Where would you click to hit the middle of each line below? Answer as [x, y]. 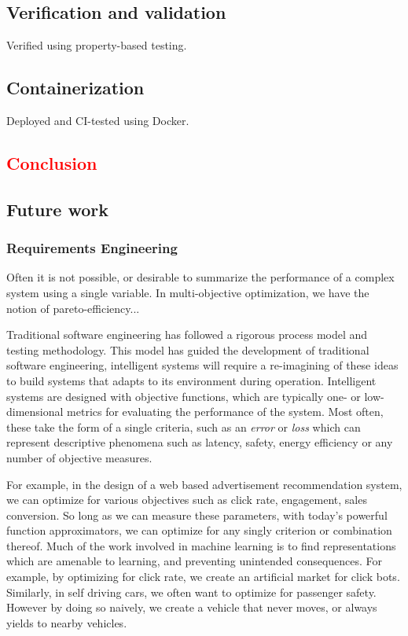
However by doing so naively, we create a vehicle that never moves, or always [192, 607]
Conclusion [52, 162]
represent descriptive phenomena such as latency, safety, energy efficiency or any [200, 442]
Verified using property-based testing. [97, 45]
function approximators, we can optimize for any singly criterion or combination [199, 530]
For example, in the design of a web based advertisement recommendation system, [204, 484]
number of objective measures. [79, 457]
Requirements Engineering [92, 248]
